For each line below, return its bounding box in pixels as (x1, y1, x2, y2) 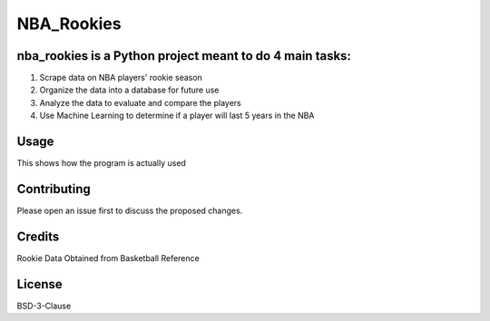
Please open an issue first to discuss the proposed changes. (16, 205, 243, 217)
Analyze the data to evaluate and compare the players (39, 97, 241, 108)
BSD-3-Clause (16, 300, 72, 311)
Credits (16, 229, 60, 244)
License (16, 277, 63, 292)
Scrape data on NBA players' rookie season (39, 73, 203, 83)
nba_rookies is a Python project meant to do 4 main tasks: (16, 48, 351, 63)
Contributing (16, 181, 91, 197)
